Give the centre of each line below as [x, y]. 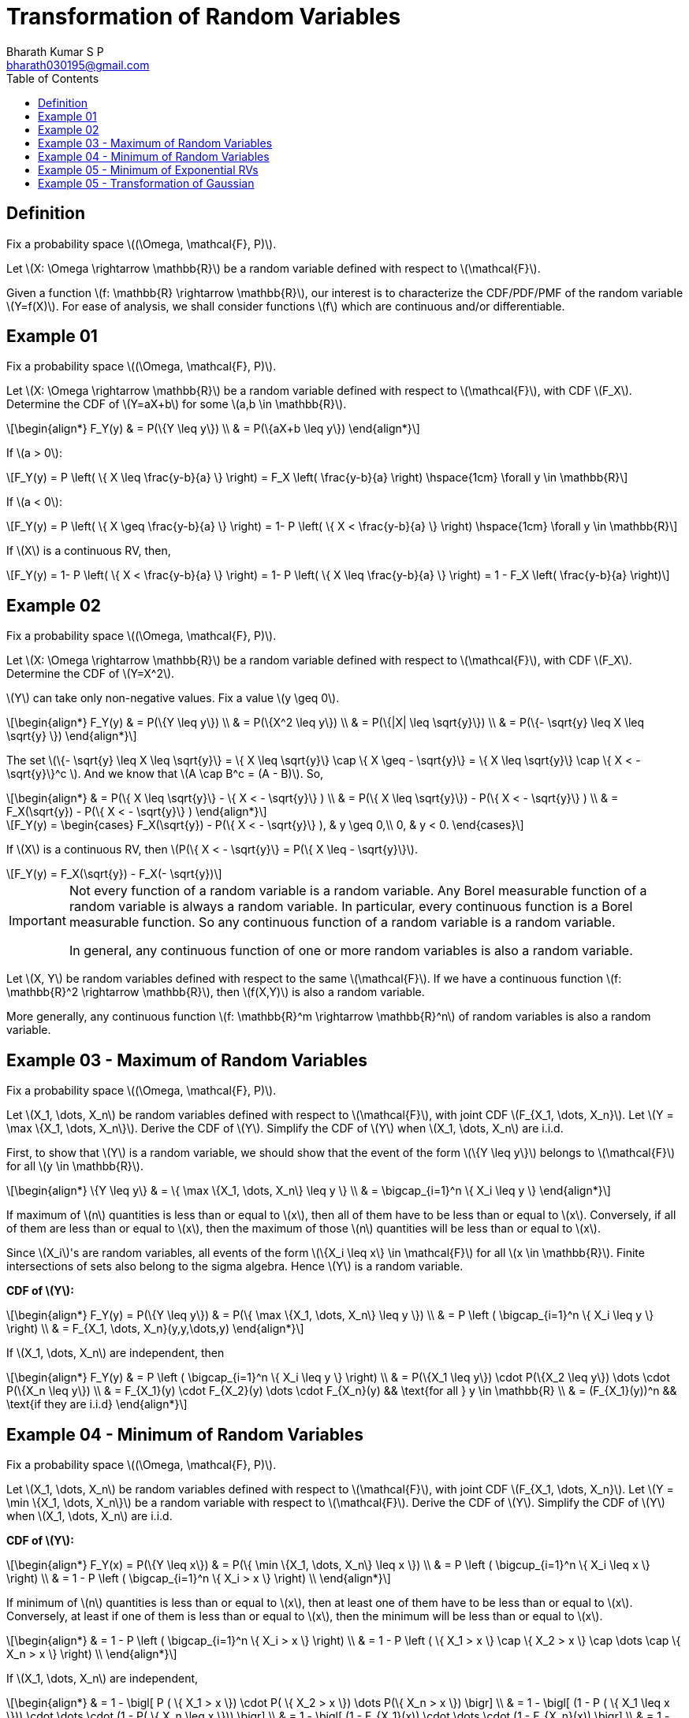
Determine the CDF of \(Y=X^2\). [91, 674]
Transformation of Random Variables [204, 17]
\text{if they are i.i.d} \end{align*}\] [97, 1404]
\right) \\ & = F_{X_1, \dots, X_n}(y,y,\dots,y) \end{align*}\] [155, 1329]
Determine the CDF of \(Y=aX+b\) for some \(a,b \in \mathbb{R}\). [177, 404]
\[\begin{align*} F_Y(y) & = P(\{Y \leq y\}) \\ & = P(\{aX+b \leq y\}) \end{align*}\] [213, 429]
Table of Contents [53, 78]
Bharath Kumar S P [55, 51]
